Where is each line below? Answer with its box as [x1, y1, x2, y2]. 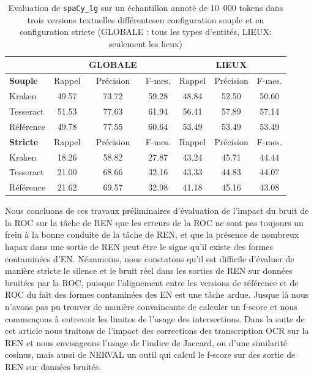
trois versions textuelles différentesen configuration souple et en [27, 13, 264, 26]
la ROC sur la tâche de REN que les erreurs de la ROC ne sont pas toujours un [5, 216, 304, 229]
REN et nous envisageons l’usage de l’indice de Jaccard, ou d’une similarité [5, 336, 288, 349]
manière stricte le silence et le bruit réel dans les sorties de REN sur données [5, 264, 293, 277]
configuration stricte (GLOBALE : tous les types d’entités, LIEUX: [19, 25, 272, 38]
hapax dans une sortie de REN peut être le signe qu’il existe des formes [5, 240, 274, 253]
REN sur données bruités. [5, 360, 102, 373]
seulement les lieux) [108, 37, 182, 50]
